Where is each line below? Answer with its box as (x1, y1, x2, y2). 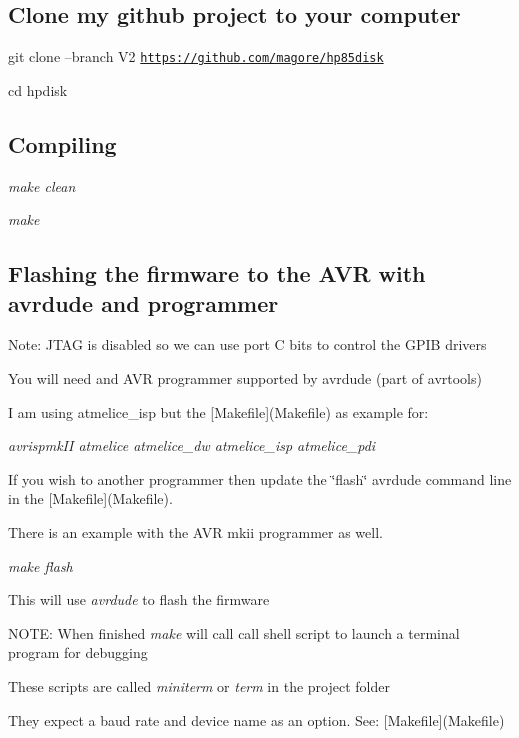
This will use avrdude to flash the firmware (8, 589, 270, 610)
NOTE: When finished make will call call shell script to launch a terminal (8, 622, 460, 643)
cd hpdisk (8, 79, 68, 100)
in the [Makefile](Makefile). (8, 488, 173, 509)
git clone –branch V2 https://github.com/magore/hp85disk (8, 46, 384, 67)
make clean (8, 175, 76, 196)
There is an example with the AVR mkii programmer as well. (8, 522, 383, 542)
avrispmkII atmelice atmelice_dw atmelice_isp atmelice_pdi (8, 435, 376, 456)
